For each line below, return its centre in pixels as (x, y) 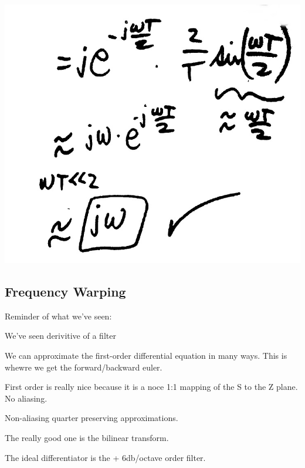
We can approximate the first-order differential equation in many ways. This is (146, 355)
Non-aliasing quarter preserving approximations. (91, 418)
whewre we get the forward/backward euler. (84, 367)
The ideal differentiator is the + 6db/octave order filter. (105, 457)
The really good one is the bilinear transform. (87, 437)
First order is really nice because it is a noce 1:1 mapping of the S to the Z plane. (151, 387)
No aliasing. (26, 398)
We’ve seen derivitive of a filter (60, 336)
